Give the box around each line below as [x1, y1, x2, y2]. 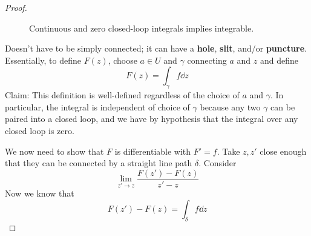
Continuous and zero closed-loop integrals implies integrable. [29, 21, 254, 34]
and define [260, 53, 299, 66]
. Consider [198, 157, 237, 169]
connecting [187, 53, 227, 66]
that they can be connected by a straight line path [5, 157, 192, 169]
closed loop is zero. [5, 124, 74, 137]
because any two [200, 100, 261, 113]
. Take [217, 144, 240, 157]
